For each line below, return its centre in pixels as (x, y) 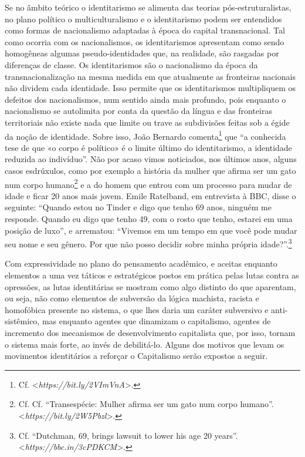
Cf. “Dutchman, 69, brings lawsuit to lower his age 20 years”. (128, 435)
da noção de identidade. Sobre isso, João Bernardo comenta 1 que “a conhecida (145, 135)
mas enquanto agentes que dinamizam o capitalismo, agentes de (156, 321)
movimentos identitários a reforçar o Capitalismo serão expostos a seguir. (136, 356)
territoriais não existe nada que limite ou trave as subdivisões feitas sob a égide (147, 122)
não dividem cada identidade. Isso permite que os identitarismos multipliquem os (150, 88)
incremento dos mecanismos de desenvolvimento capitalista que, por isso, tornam (150, 332)
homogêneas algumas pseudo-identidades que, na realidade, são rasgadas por (142, 53)
